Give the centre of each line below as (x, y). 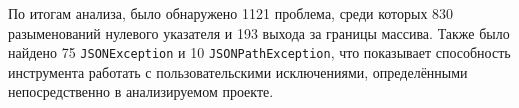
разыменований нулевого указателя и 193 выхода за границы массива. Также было (259, 32)
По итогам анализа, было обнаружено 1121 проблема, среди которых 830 (231, 13)
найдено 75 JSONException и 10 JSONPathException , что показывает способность (259, 52)
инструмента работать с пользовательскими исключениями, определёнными (238, 71)
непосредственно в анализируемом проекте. (141, 91)
